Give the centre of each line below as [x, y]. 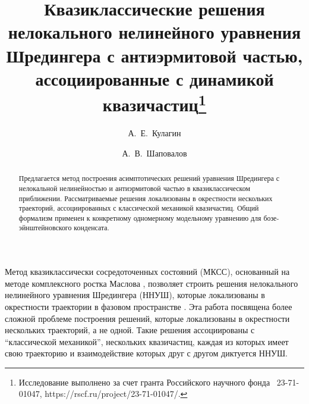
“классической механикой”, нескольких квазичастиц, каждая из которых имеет [147, 341]
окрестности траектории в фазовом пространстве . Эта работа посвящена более [149, 306]
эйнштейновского [45, 228]
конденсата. [92, 228]
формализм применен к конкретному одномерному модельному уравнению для [140, 217]
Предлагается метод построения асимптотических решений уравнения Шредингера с [149, 178]
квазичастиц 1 [154, 103]
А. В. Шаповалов [154, 153]
